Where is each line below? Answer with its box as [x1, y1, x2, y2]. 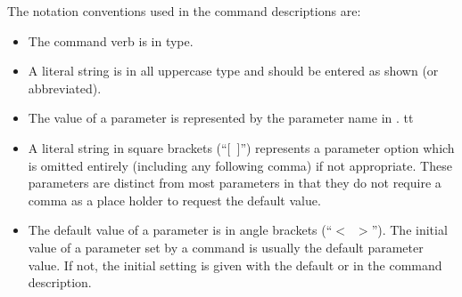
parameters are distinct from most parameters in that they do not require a [28, 173, 441, 192]
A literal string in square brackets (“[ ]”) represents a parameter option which [28, 138, 455, 157]
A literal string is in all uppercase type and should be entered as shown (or [28, 61, 439, 80]
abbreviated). [28, 78, 102, 97]
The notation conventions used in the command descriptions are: [7, 2, 361, 20]
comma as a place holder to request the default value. [28, 190, 321, 209]
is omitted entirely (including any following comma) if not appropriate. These [28, 156, 452, 174]
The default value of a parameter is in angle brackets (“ [28, 221, 333, 239]
